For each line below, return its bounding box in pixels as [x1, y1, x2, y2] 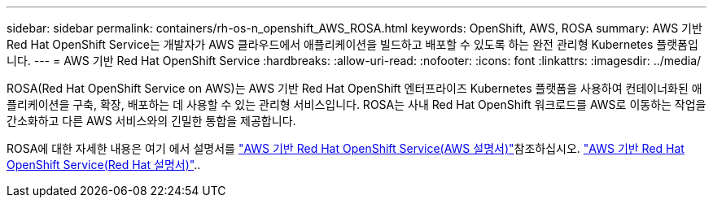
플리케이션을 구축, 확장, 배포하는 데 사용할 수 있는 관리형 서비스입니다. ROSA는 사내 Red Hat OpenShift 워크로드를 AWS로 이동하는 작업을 [7, 98, 706, 111]
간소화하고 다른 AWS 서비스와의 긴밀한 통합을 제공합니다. [7, 114, 296, 128]
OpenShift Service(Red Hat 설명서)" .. [7, 158, 201, 171]
